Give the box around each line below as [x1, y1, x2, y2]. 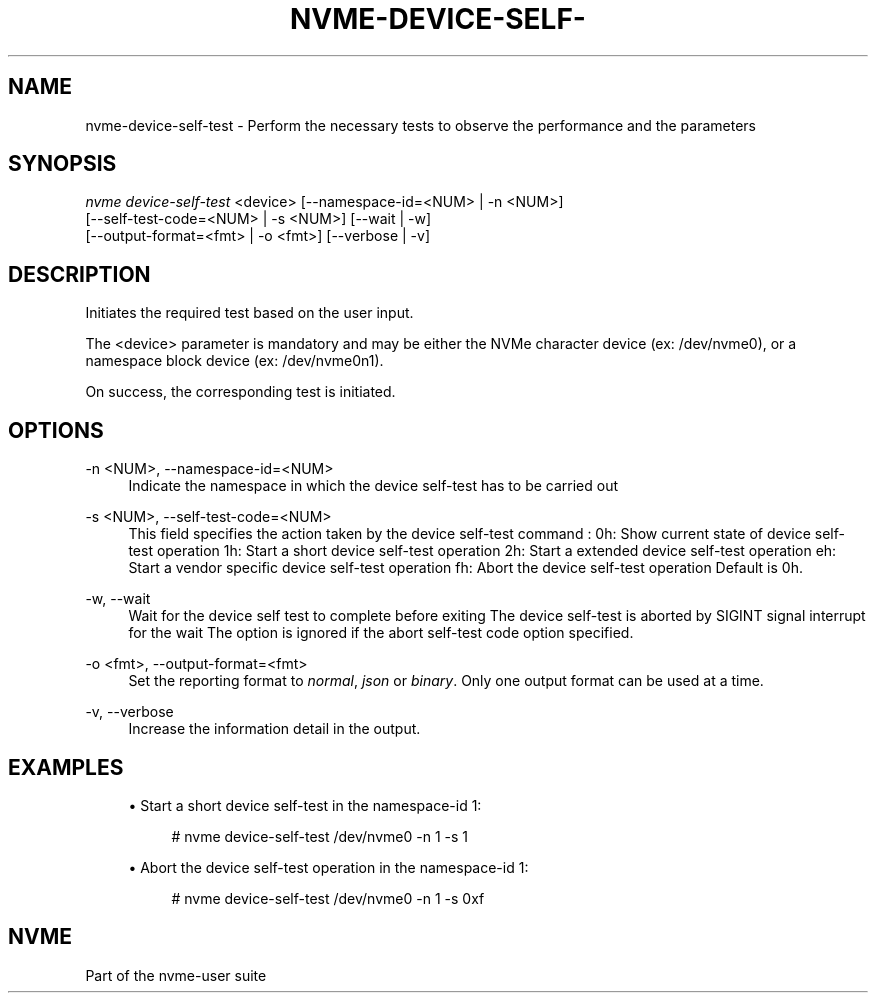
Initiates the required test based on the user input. [85, 304, 414, 322]
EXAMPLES [8, 754, 124, 780]
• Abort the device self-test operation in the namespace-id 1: [128, 858, 529, 876]
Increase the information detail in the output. [128, 720, 421, 738]
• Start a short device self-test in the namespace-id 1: [128, 796, 482, 814]
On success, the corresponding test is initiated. [85, 383, 396, 401]
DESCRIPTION [8, 261, 151, 287]
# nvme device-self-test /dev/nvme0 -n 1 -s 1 [171, 827, 468, 845]
